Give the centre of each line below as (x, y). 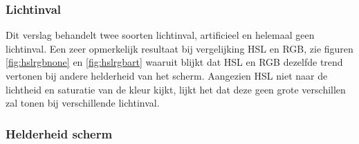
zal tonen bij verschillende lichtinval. (83, 103)
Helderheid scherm (59, 133)
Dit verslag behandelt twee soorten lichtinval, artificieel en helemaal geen (160, 35)
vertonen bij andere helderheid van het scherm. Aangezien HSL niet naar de (167, 75)
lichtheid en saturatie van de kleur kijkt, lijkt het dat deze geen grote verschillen (176, 89)
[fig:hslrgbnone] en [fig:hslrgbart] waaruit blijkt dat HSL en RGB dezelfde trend (174, 62)
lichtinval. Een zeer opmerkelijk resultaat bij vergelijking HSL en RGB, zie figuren (179, 48)
